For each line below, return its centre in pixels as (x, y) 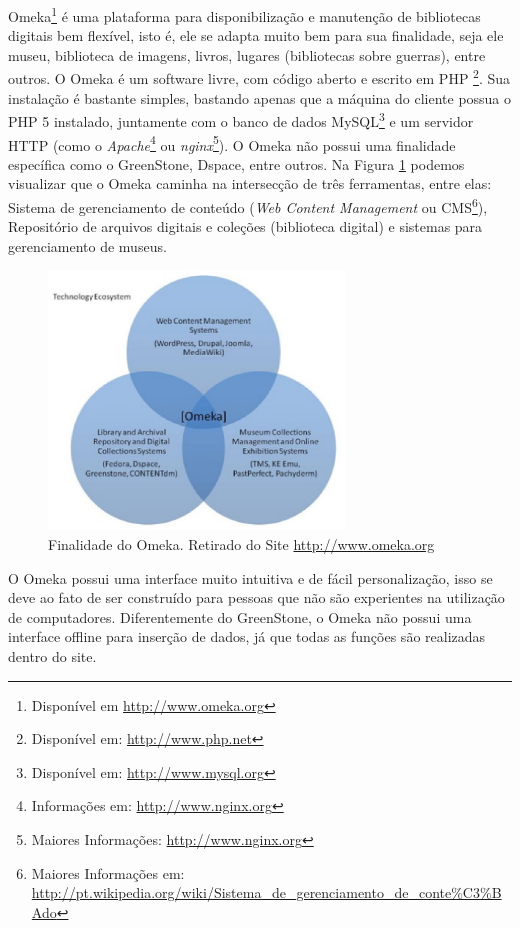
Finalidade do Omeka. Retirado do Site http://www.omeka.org (241, 543)
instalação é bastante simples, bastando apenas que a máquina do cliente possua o (260, 97)
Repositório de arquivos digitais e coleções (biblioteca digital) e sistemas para (245, 226)
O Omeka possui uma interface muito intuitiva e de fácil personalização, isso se (250, 577)
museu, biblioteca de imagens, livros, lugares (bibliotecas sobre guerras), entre (247, 54)
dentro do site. (52, 655)
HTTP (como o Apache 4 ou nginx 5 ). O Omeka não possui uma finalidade (232, 143)
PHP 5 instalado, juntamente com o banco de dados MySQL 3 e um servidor (241, 119)
